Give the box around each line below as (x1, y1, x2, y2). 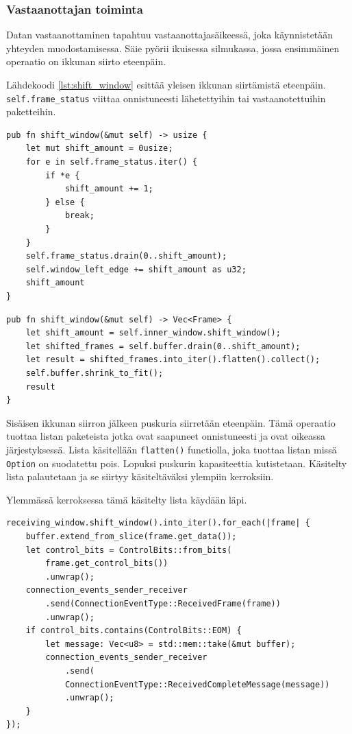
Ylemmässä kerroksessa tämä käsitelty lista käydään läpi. (6, 492, 247, 506)
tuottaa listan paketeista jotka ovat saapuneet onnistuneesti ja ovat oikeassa (6, 429, 326, 443)
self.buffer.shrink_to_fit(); (25, 368, 164, 378)
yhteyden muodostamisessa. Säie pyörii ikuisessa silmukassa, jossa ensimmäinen (6, 40, 340, 55)
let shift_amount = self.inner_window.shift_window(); (25, 328, 281, 338)
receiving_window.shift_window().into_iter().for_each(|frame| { (6, 518, 310, 528)
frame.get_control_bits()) (45, 558, 168, 569)
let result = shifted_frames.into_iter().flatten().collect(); (25, 355, 320, 365)
